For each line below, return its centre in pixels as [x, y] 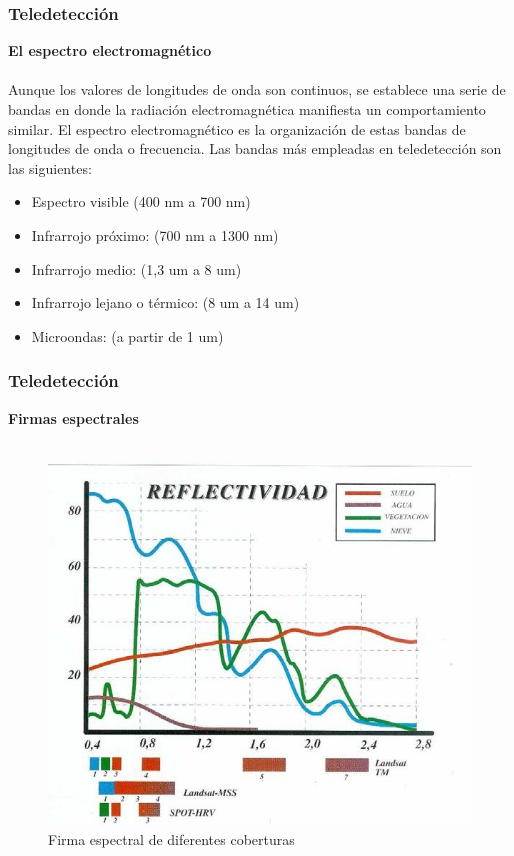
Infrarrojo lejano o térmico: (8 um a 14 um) [165, 302]
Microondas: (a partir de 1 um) [127, 335]
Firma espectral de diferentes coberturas [171, 839]
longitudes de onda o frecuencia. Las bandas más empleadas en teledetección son [255, 148]
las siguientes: [50, 167]
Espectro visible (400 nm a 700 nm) [141, 201]
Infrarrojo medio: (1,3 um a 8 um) [136, 268]
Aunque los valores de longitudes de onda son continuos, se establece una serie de [257, 89]
